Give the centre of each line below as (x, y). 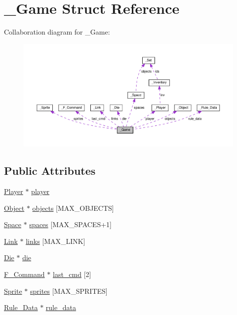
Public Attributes (50, 171)
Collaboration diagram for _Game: (57, 32)
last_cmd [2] (72, 274)
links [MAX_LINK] (56, 241)
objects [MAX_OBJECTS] (73, 208)
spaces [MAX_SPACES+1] (70, 224)
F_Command (24, 274)
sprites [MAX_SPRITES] (69, 291)
